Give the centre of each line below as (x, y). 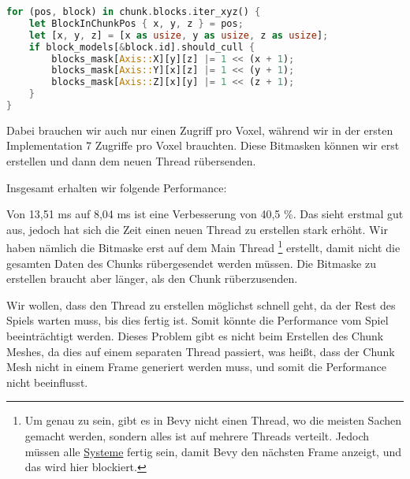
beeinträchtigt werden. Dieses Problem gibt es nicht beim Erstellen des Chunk (195, 336)
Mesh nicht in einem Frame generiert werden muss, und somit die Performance (196, 367)
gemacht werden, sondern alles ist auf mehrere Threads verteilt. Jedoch (197, 436)
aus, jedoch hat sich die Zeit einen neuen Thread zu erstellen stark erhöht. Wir (197, 229)
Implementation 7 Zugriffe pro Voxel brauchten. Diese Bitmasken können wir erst (203, 145)
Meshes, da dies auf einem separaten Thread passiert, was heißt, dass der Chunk (201, 351)
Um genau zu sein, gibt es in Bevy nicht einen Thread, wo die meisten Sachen (213, 420)
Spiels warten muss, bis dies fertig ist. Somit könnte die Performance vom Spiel (198, 320)
